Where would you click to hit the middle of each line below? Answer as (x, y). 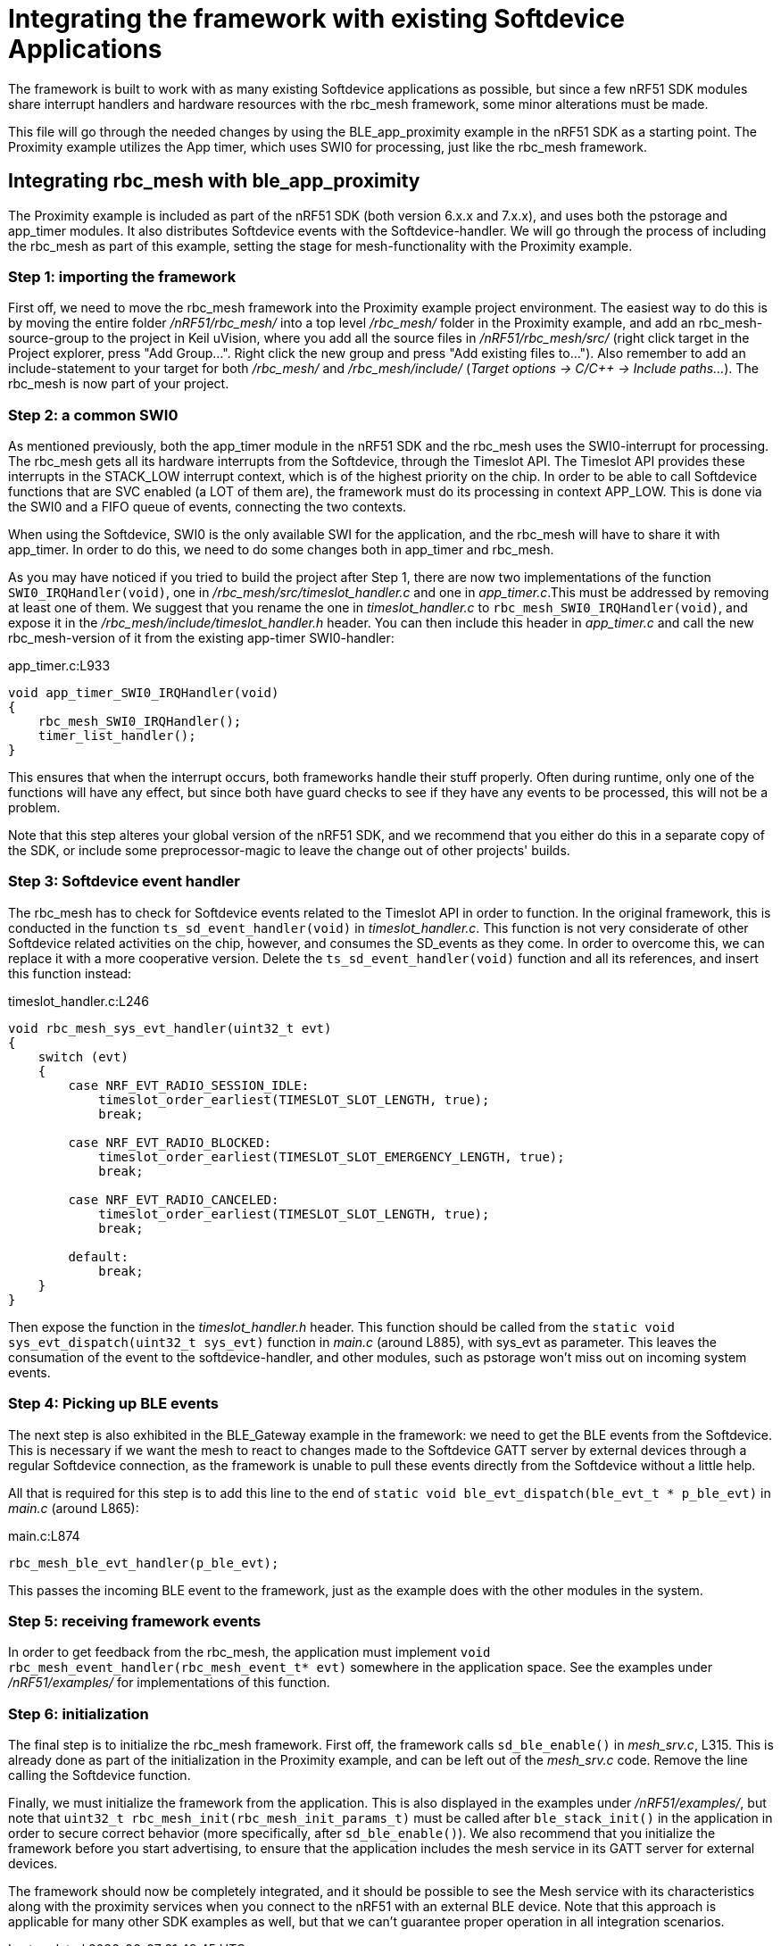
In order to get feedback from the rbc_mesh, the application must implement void (249, 1652)
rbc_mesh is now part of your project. (119, 384)
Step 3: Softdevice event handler (124, 882)
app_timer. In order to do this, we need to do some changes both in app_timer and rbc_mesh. (281, 550)
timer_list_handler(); (117, 736)
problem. (34, 808)
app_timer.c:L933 (59, 666)
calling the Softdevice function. (100, 1776)
